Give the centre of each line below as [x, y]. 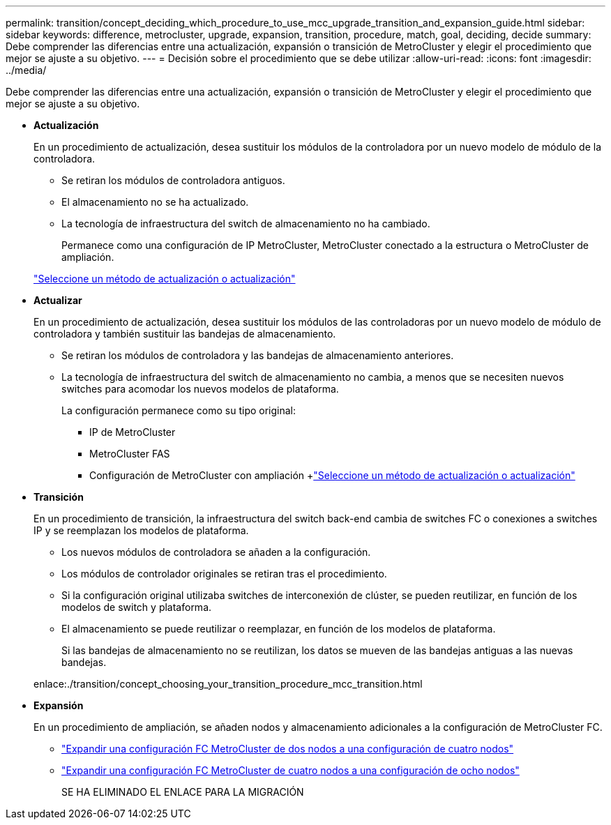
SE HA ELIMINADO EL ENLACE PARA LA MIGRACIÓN [183, 792]
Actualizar [58, 300]
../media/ [26, 70]
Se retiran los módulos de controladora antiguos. [173, 180]
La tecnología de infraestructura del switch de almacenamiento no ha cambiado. [246, 224]
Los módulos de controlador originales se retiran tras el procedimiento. [224, 574]
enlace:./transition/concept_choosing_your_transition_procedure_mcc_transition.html [228, 684]
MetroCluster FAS [130, 454]
